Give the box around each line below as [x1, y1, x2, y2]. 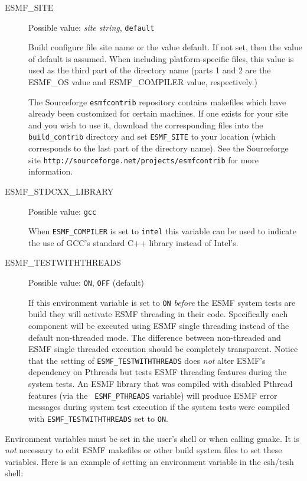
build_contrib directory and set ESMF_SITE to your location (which [28, 130, 276, 143]
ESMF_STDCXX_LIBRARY [5, 185, 114, 197]
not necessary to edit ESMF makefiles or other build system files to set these [5, 444, 282, 456]
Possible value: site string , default [28, 21, 155, 33]
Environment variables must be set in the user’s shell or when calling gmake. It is [5, 432, 300, 444]
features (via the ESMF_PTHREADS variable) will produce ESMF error [28, 389, 277, 401]
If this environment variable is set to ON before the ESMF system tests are [28, 296, 296, 308]
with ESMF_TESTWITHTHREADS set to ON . [28, 412, 168, 424]
